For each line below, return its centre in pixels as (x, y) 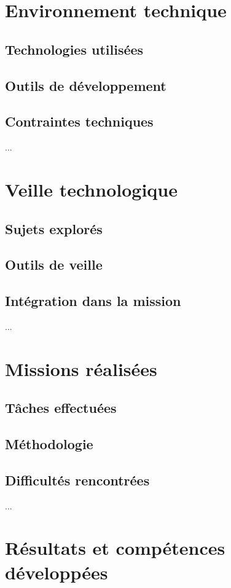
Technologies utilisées (74, 49)
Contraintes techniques (79, 121)
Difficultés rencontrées (77, 480)
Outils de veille (54, 265)
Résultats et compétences (115, 548)
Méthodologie (49, 444)
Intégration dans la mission (93, 301)
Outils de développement (86, 85)
